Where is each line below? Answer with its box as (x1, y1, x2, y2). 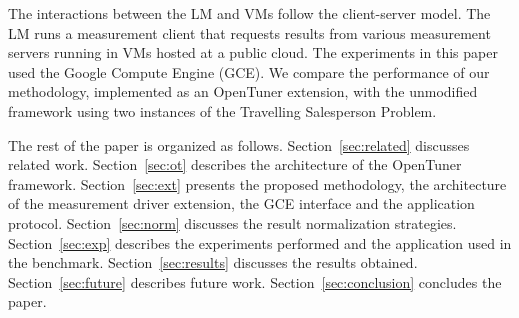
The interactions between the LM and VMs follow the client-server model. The (8, 3, 491, 23)
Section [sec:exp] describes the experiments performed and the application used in (8, 232, 512, 253)
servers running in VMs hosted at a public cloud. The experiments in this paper (8, 42, 498, 63)
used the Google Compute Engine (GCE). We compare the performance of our (8, 61, 490, 82)
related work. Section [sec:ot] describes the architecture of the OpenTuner (8, 154, 462, 175)
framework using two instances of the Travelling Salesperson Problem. (8, 100, 437, 121)
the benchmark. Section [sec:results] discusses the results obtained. (8, 252, 418, 273)
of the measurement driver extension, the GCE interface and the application (8, 193, 475, 214)
